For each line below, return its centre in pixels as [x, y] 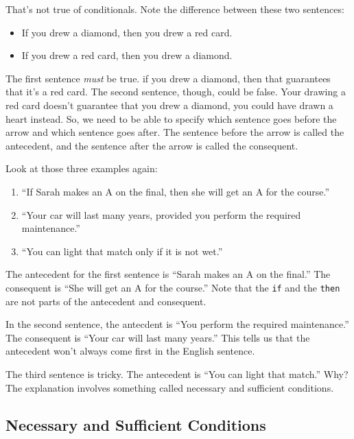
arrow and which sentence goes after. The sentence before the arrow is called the [175, 132]
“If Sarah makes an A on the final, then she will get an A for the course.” [176, 191]
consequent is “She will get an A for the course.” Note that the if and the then [173, 287]
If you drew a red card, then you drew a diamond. [127, 55]
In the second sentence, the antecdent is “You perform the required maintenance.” [177, 324]
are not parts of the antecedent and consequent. [106, 301]
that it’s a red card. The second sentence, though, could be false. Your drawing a [176, 92]
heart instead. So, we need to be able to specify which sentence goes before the [171, 118]
